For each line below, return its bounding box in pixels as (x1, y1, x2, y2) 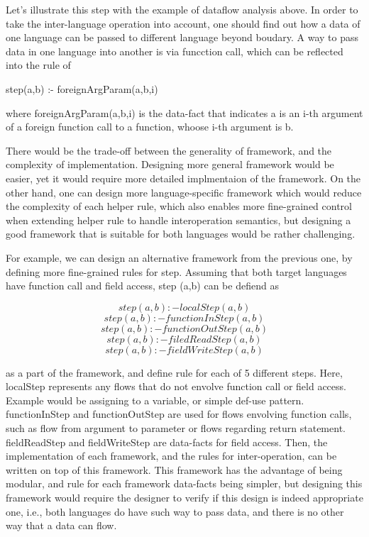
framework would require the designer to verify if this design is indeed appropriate (6, 490, 363, 505)
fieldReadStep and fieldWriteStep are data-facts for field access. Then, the (6, 434, 328, 449)
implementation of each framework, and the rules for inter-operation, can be (6, 448, 337, 463)
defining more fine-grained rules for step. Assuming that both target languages (6, 264, 347, 279)
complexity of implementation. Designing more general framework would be (6, 157, 334, 172)
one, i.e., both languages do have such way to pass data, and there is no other (6, 504, 344, 519)
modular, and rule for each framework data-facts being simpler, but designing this (6, 476, 363, 491)
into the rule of (6, 57, 71, 72)
